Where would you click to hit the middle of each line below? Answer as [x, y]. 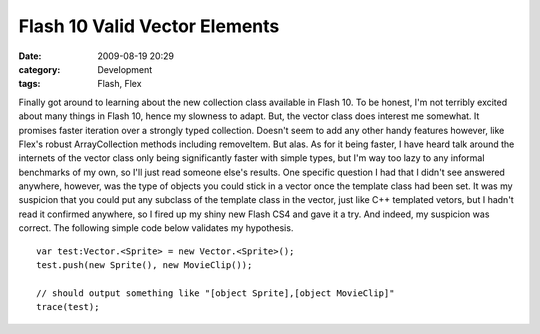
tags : [29, 84]
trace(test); [68, 307]
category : [39, 69]
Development [125, 69]
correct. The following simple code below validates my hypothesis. [156, 228]
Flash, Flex [119, 84]
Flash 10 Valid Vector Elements [149, 26]
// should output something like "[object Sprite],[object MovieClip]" [215, 293]
